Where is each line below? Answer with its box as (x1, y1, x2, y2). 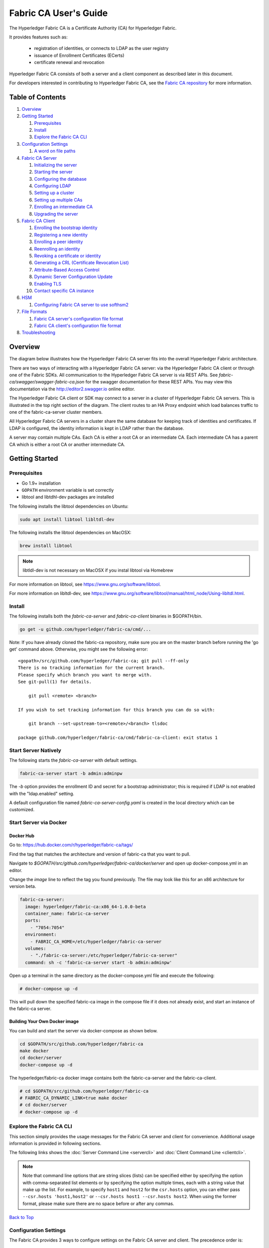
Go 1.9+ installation (21, 480, 61, 486)
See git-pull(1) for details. (18, 679, 92, 684)
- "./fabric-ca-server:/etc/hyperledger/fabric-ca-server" (30, 952, 178, 958)
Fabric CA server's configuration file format (34, 315, 124, 321)
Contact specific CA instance (34, 288, 94, 294)
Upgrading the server (34, 211, 78, 217)
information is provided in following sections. (9, 1140, 102, 1146)
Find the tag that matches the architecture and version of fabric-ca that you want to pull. (9, 851, 191, 857)
